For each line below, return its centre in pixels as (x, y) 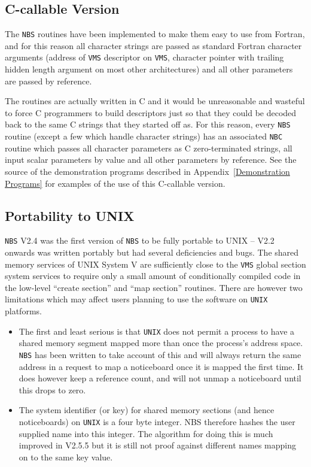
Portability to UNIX (70, 215)
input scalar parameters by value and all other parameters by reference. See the (151, 160)
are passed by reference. (48, 81)
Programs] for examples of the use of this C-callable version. (115, 183)
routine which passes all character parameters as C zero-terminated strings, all (149, 148)
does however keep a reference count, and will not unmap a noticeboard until (160, 378)
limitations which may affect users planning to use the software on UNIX (136, 299)
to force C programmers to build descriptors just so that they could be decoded (151, 112)
